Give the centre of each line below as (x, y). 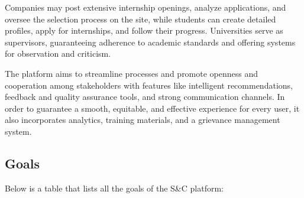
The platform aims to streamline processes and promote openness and (132, 73)
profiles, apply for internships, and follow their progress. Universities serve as (144, 30)
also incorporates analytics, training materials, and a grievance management (143, 120)
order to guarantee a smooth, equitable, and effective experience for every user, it (152, 108)
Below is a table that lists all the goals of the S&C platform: (114, 188)
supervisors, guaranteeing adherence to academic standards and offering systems (150, 42)
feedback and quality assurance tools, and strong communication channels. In (145, 97)
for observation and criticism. (58, 53)
